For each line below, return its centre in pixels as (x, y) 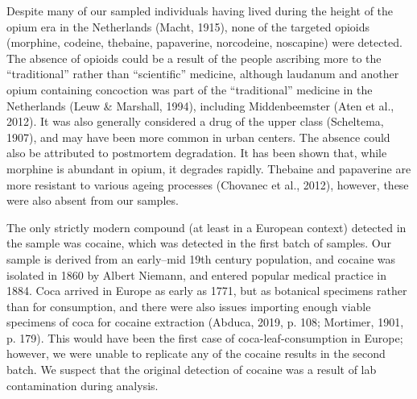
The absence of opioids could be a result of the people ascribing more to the (194, 58)
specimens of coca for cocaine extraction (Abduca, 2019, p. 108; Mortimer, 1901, (205, 322)
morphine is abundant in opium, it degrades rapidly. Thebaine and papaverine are (209, 168)
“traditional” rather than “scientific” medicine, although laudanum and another (203, 74)
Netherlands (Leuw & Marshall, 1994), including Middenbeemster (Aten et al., (200, 105)
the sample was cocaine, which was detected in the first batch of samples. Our (199, 243)
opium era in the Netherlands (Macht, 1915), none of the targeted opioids (188, 26)
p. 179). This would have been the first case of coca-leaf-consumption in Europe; (205, 337)
